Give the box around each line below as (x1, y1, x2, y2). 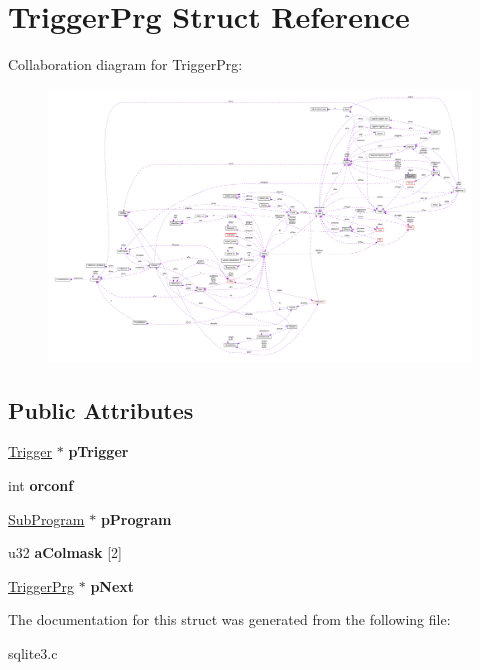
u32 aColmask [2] (8, 542, 122, 563)
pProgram (100, 508, 172, 529)
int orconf (8, 474, 74, 495)
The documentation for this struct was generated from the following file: (8, 609, 451, 630)
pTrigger (68, 441, 129, 462)
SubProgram (8, 508, 85, 529)
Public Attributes (8, 394, 194, 425)
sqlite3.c (8, 642, 58, 663)
